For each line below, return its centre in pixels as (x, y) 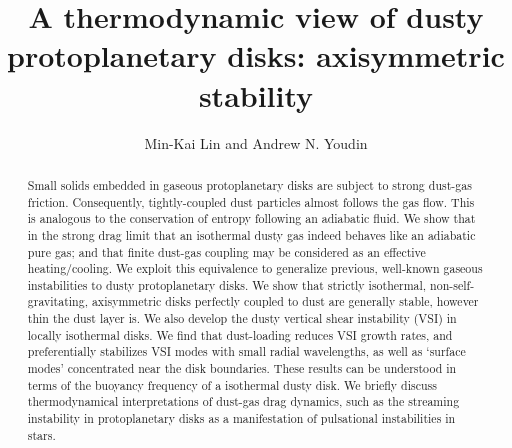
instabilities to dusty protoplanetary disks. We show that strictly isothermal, (227, 284)
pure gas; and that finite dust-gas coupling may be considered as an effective (226, 251)
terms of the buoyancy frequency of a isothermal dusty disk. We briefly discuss (232, 384)
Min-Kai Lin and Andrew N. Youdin (256, 142)
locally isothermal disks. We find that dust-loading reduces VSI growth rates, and (240, 334)
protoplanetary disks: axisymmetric (256, 55)
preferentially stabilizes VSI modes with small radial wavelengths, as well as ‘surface (246, 351)
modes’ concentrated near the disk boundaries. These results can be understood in (242, 368)
